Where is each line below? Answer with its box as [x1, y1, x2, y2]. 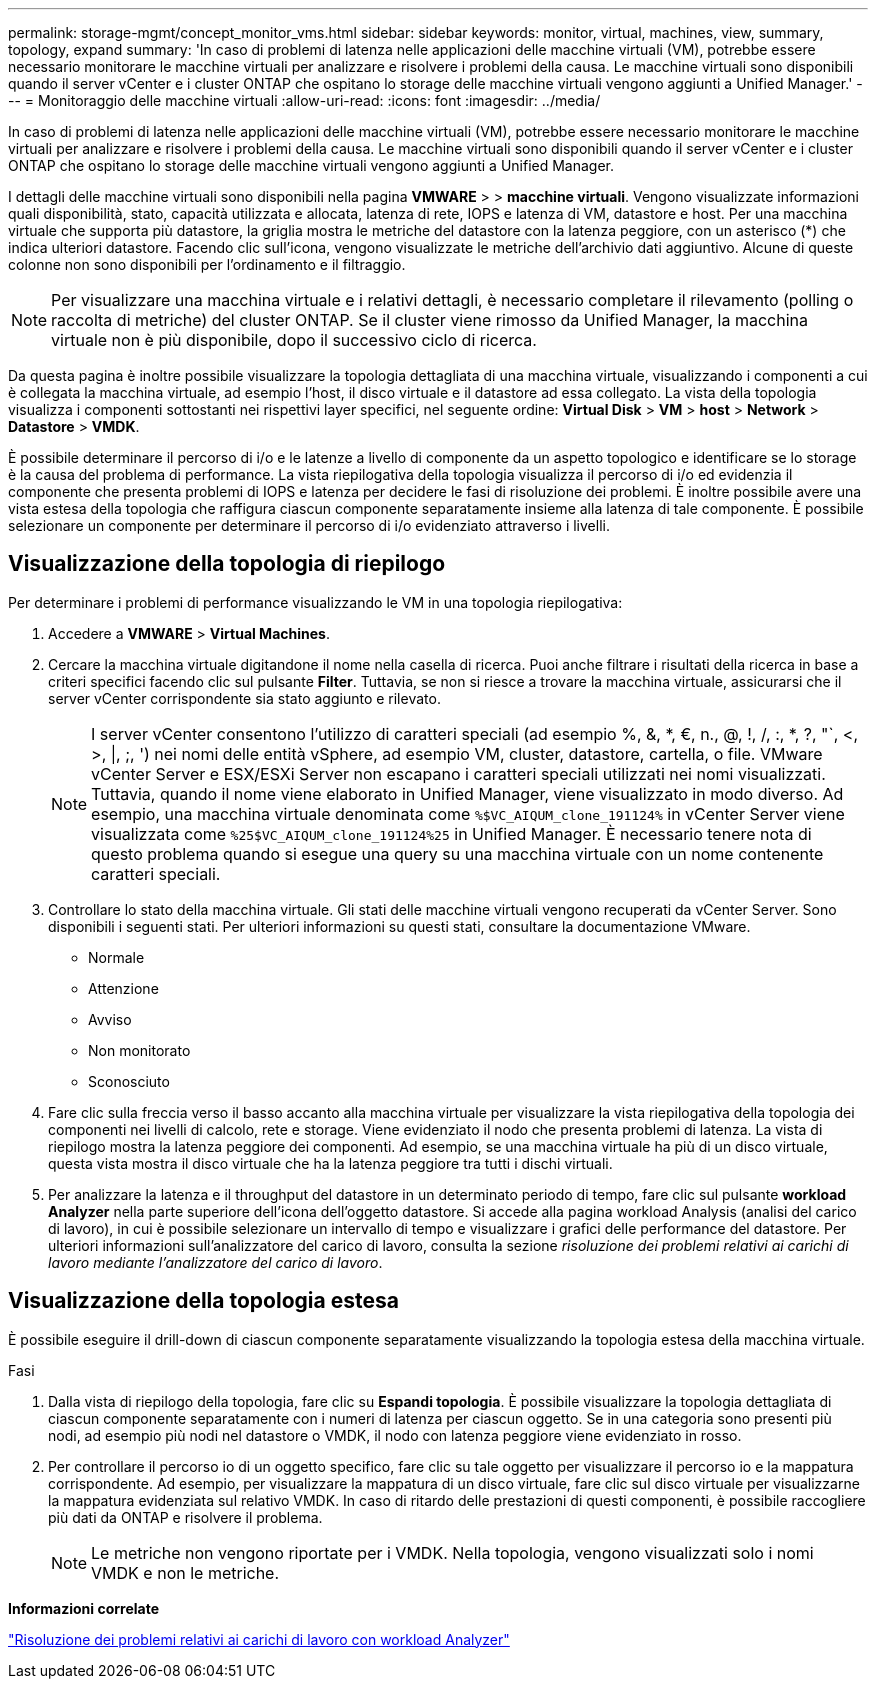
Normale [88, 948, 145, 966]
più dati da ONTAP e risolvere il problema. [48, 1508, 323, 1526]
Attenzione [88, 979, 159, 997]
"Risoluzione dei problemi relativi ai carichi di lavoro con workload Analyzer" [8, 1630, 510, 1648]
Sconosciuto [88, 1072, 170, 1090]
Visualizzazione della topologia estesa [8, 1288, 399, 1314]
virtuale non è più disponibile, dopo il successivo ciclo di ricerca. [51, 330, 537, 350]
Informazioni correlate [8, 1599, 160, 1617]
